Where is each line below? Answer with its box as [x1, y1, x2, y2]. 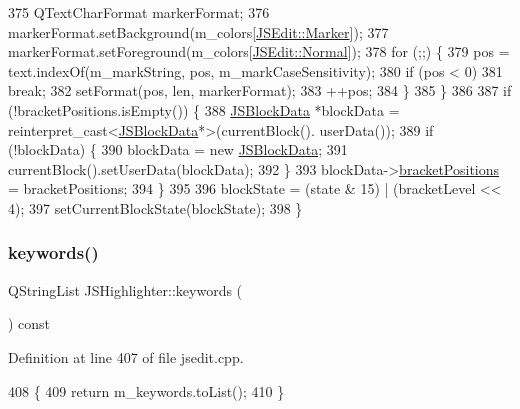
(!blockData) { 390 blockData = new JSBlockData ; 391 [8, 139, 348, 160]
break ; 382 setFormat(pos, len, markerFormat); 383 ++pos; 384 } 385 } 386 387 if [8, 80, 512, 101]
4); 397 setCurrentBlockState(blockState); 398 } [8, 197, 303, 218]
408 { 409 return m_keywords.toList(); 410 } [8, 380, 285, 401]
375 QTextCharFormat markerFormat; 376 [8, 2, 270, 22]
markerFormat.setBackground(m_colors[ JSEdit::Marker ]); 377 [8, 21, 389, 42]
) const [8, 313, 51, 334]
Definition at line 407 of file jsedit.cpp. [8, 346, 244, 367]
